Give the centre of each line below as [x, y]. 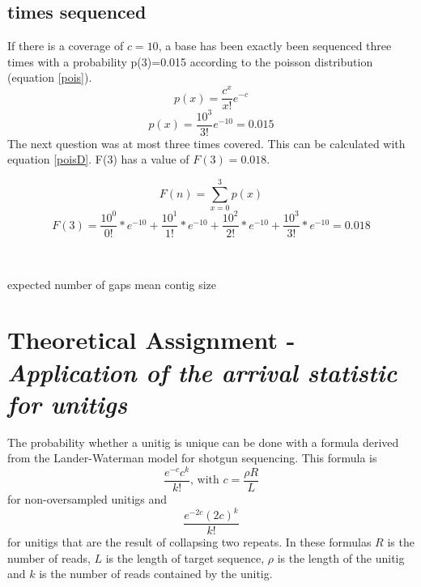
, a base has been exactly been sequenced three [275, 46]
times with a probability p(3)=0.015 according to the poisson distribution [190, 61]
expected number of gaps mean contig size [112, 284]
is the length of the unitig [341, 557]
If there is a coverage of [66, 46]
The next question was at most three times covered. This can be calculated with [206, 143]
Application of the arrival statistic [202, 372]
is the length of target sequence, [185, 557]
